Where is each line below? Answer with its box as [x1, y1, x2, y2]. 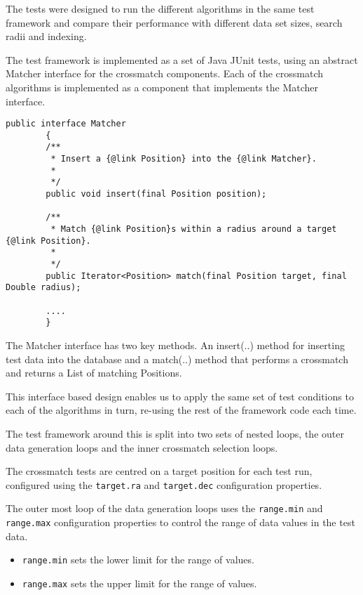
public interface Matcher [6, 119, 126, 129]
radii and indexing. [6, 29, 87, 44]
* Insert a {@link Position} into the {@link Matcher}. [50, 154, 317, 164]
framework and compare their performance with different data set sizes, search [6, 15, 343, 30]
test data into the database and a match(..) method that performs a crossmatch [6, 351, 348, 366]
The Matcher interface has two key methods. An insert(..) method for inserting [6, 337, 345, 352]
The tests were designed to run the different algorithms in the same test [6, 1, 315, 15]
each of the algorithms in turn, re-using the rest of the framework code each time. [6, 403, 357, 417]
